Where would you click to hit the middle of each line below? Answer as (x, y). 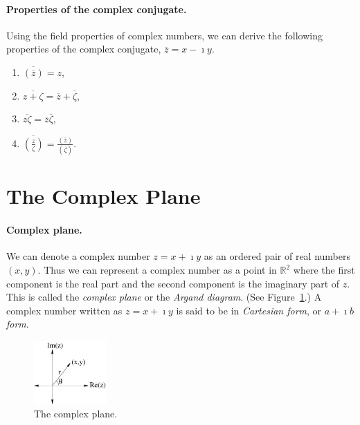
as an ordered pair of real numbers (277, 256)
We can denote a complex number (78, 256)
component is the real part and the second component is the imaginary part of (173, 283)
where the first (324, 270)
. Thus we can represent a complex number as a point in (157, 270)
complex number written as (64, 310)
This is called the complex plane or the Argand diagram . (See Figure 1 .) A (164, 297)
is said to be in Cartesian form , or (249, 310)
